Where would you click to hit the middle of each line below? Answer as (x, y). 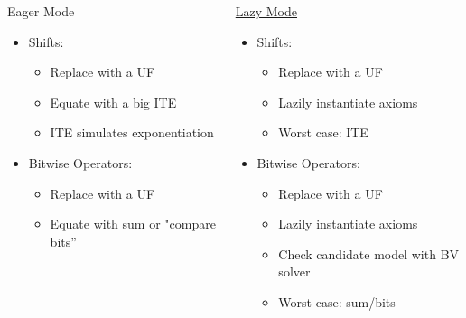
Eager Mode (41, 11)
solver (294, 271)
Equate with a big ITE (113, 102)
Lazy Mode (266, 11)
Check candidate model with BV (369, 253)
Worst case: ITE (323, 132)
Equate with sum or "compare (133, 224)
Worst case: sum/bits (337, 301)
